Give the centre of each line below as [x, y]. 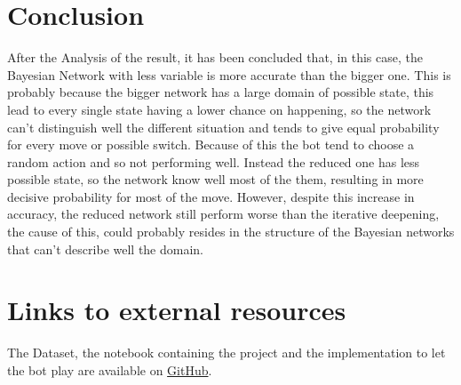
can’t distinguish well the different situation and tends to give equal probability [223, 127]
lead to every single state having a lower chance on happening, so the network [219, 109]
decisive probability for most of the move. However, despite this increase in [211, 196]
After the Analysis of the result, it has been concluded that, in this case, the [215, 57]
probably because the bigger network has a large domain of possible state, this [221, 92]
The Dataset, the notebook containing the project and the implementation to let [227, 353]
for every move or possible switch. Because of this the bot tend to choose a [211, 144]
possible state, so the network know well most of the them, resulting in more [215, 179]
